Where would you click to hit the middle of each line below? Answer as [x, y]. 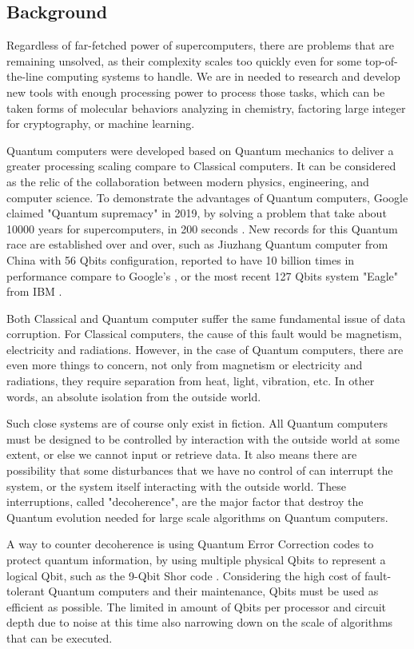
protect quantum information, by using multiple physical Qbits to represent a [196, 560]
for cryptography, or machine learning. [101, 123]
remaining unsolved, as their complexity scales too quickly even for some [184, 60]
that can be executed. [60, 637]
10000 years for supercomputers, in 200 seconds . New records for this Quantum [202, 228]
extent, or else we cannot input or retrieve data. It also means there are [182, 454]
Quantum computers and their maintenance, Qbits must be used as [213, 591]
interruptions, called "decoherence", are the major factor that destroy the [185, 502]
